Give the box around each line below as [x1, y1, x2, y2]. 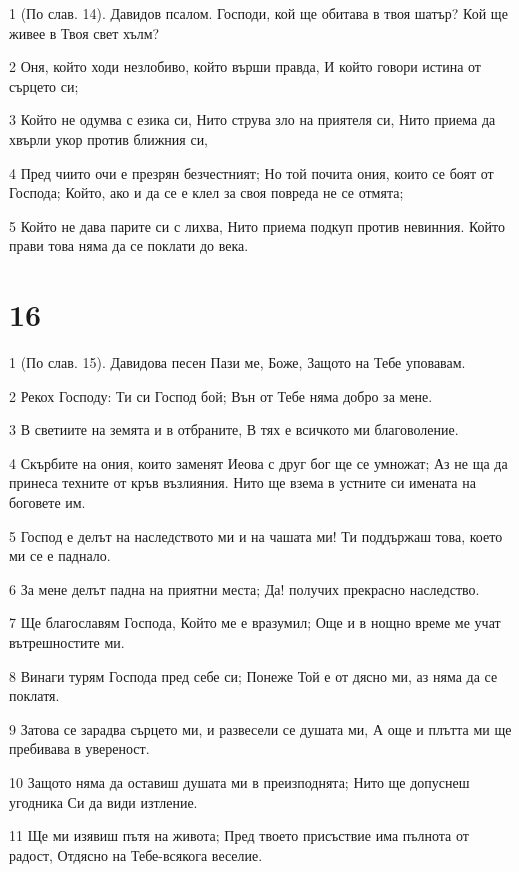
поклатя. [9, 685, 60, 706]
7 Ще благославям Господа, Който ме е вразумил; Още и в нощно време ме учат [9, 612, 501, 633]
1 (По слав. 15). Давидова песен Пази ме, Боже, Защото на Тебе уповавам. [9, 352, 466, 373]
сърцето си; [9, 75, 79, 96]
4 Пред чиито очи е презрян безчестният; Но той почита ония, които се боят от [9, 162, 494, 183]
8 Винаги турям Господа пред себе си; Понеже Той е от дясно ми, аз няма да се [9, 665, 498, 686]
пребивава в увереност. [9, 738, 150, 759]
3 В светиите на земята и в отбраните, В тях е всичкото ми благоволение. [9, 419, 459, 440]
